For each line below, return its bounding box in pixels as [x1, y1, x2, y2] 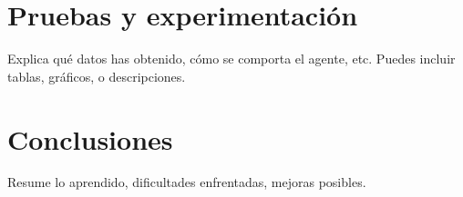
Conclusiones [7, 120, 173, 157]
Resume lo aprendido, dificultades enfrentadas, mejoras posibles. [7, 172, 366, 192]
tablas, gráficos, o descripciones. [7, 66, 186, 85]
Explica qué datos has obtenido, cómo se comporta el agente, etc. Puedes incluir [7, 49, 456, 68]
